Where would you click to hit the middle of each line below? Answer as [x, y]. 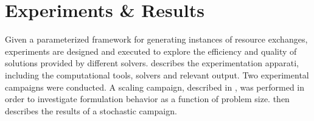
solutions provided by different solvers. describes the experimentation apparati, [152, 63]
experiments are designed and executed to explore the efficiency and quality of [151, 51]
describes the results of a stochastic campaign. [91, 110]
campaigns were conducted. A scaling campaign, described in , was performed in [155, 87]
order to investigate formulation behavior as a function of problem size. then [147, 99]
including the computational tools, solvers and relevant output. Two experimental [157, 74]
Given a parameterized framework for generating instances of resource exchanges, [156, 39]
